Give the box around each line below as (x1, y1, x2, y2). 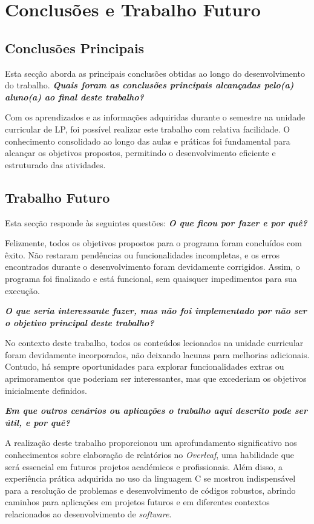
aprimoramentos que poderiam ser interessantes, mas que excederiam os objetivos (5, 372, 307, 385)
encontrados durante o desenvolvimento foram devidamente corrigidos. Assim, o (5, 260, 300, 273)
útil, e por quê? (5, 416, 70, 428)
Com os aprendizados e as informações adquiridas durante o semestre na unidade (5, 111, 306, 123)
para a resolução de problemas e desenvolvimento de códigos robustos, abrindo (5, 483, 296, 496)
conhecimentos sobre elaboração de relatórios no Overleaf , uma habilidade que (5, 448, 295, 461)
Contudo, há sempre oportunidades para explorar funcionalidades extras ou (5, 360, 284, 373)
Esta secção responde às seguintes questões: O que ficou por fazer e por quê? (5, 216, 307, 229)
